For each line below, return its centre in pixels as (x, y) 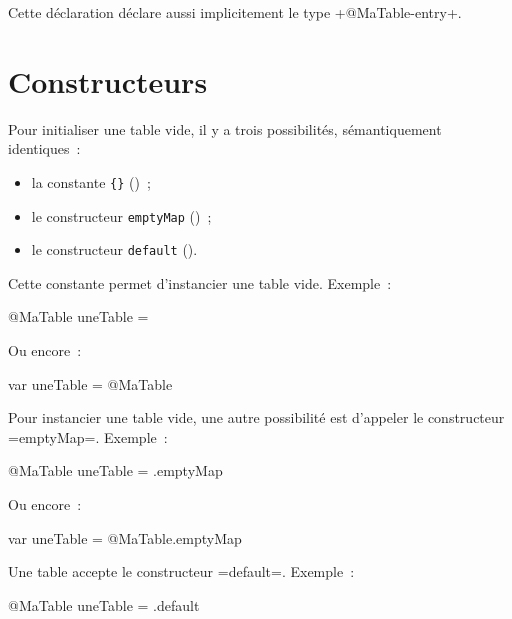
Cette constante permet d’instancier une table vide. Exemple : (200, 282)
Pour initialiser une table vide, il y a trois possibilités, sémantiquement (225, 128)
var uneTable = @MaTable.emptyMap (125, 537)
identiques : (44, 148)
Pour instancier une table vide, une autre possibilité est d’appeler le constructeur (256, 417)
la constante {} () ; (91, 181)
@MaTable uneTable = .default (104, 604)
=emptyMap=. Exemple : (88, 436)
